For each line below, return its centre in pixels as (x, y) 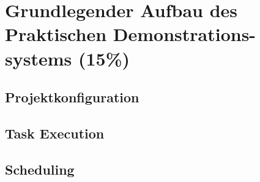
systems (39, 58)
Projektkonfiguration (72, 97)
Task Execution (55, 133)
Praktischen (56, 34)
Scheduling (40, 169)
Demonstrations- (184, 34)
